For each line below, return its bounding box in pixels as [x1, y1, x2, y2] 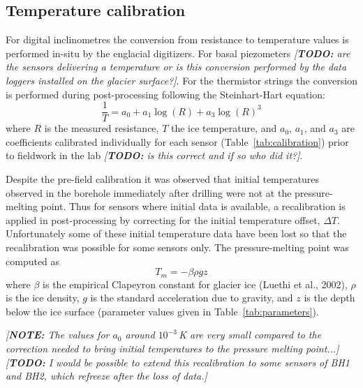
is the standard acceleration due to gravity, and [90, 290, 293, 305]
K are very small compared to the [179, 327, 322, 342]
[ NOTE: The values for [6, 327, 110, 342]
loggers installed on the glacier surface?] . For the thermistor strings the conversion [6, 73, 357, 87]
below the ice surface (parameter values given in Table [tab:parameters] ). [6, 304, 319, 318]
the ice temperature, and [170, 121, 277, 135]
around [125, 327, 155, 342]
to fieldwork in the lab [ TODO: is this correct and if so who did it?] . [6, 148, 303, 163]
